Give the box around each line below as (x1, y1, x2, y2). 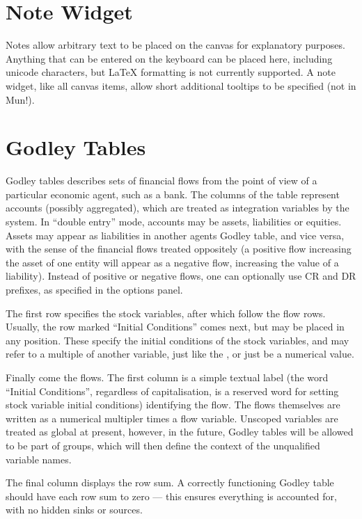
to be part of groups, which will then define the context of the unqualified (6, 438, 320, 452)
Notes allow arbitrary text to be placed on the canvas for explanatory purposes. (6, 38, 345, 52)
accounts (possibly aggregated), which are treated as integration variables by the (6, 200, 349, 215)
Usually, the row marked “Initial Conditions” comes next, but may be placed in (6, 319, 345, 334)
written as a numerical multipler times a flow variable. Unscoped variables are (6, 410, 338, 425)
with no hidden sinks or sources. (6, 502, 143, 517)
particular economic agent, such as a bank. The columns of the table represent (6, 186, 340, 201)
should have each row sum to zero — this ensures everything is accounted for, (6, 488, 337, 503)
